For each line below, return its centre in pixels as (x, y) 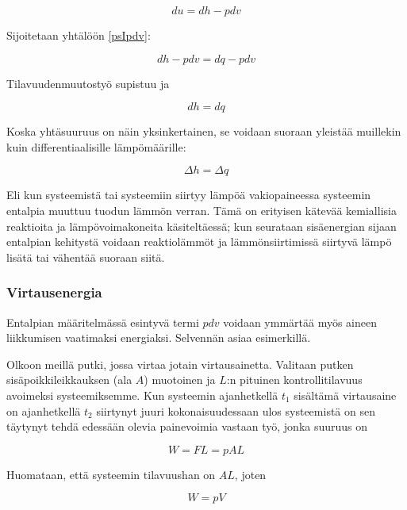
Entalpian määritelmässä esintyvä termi (103, 322)
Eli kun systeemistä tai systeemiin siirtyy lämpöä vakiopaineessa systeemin (189, 195)
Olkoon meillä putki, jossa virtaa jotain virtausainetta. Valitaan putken (180, 364)
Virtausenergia (54, 292)
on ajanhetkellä (44, 410)
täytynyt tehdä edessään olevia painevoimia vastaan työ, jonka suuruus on (187, 426)
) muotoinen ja (180, 380)
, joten (250, 474)
